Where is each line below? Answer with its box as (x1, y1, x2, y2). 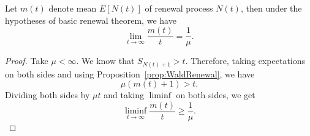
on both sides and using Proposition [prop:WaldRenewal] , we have (5, 67, 255, 80)
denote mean (48, 2, 97, 14)
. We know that (76, 54, 135, 67)
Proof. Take (5, 54, 48, 67)
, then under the (240, 2, 302, 14)
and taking (104, 88, 145, 101)
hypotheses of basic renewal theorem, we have (5, 13, 176, 26)
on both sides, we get (176, 88, 255, 101)
